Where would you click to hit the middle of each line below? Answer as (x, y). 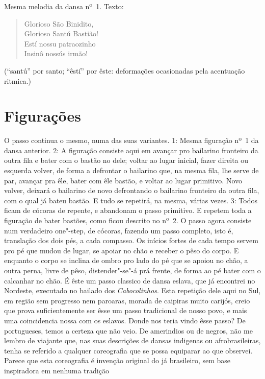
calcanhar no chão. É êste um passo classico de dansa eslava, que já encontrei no (130, 280)
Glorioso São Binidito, (59, 23)
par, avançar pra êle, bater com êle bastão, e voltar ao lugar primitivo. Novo (123, 180)
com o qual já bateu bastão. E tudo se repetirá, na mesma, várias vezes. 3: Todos (131, 200)
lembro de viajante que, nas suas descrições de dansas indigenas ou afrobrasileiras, (132, 340)
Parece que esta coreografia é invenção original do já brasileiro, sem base (117, 360)
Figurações (43, 116)
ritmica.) (18, 80)
